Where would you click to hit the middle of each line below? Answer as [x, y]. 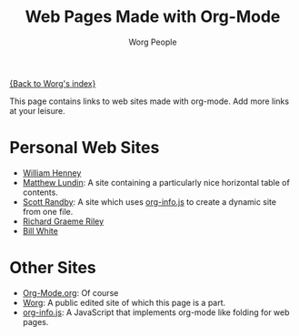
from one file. [48, 211]
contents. [40, 192]
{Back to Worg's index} [53, 83]
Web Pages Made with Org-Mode [153, 17]
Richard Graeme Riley [63, 221]
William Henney [52, 173]
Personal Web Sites [85, 148]
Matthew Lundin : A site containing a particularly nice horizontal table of [156, 182]
